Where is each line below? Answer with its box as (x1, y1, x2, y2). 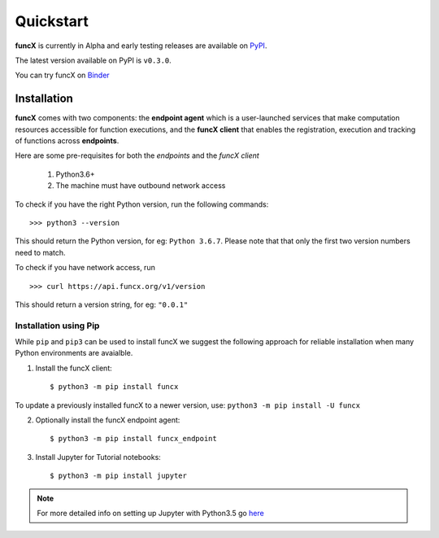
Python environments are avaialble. (15, 348, 133, 358)
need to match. (15, 247, 66, 257)
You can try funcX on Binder (15, 70, 110, 81)
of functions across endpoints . (15, 136, 120, 146)
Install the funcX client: (35, 363, 113, 373)
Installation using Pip (15, 320, 100, 331)
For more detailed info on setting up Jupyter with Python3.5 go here (37, 508, 264, 518)
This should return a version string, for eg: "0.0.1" (15, 300, 189, 309)
